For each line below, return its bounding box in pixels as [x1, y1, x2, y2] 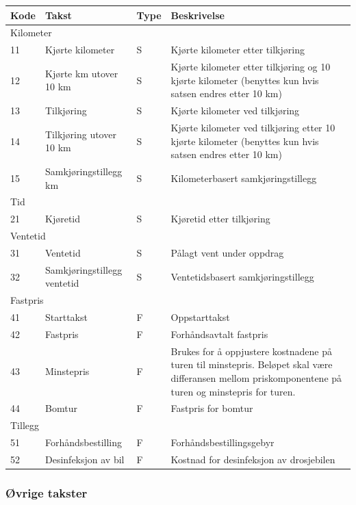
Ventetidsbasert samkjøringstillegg [170, 269, 314, 283]
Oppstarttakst [170, 310, 230, 324]
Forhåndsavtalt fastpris [170, 326, 268, 341]
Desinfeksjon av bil [45, 452, 125, 466]
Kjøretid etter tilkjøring [170, 211, 270, 226]
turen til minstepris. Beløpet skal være [170, 357, 333, 372]
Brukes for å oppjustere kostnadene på [170, 344, 332, 358]
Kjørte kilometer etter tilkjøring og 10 [170, 60, 331, 74]
